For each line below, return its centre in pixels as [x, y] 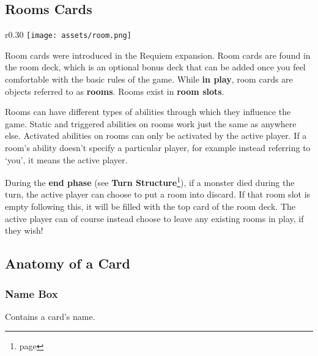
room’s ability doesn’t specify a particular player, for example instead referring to [158, 148]
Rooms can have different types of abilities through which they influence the [148, 112]
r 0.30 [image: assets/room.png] [68, 35]
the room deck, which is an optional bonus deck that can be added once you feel [155, 67]
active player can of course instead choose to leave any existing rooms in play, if [154, 218]
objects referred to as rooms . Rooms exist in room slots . [115, 91]
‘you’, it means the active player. [66, 159]
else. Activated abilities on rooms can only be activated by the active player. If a [156, 135]
